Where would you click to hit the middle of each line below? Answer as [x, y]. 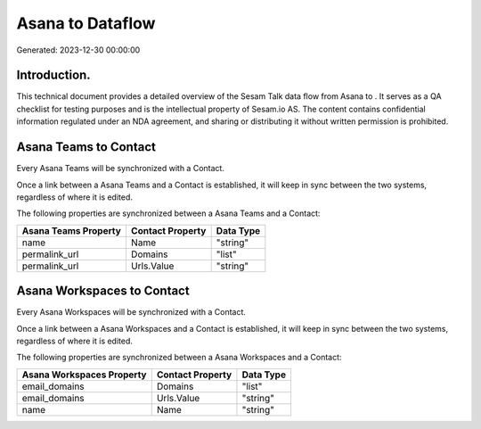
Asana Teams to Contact [86, 147]
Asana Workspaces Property [84, 375]
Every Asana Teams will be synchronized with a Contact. [120, 169]
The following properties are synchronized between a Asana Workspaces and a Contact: [179, 358]
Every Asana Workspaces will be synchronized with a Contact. [131, 312]
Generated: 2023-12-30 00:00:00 [78, 50]
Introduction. [53, 75]
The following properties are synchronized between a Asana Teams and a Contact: [168, 213]
